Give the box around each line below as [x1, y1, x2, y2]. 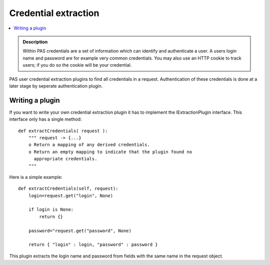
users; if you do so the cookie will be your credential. [22, 62, 132, 68]
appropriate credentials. [33, 156, 97, 162]
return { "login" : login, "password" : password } [28, 242, 158, 247]
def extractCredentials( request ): [18, 128, 108, 134]
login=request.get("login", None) [28, 193, 113, 198]
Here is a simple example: [9, 174, 62, 180]
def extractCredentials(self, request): [18, 186, 118, 191]
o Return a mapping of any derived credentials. [28, 142, 150, 148]
